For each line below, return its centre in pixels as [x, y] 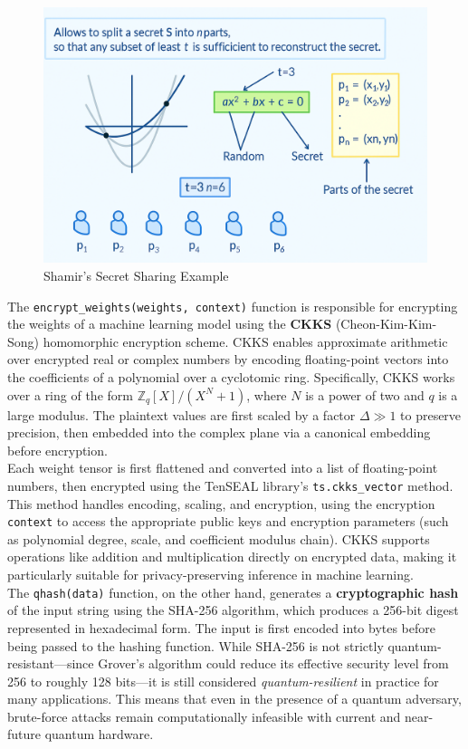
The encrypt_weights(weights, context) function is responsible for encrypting [233, 306]
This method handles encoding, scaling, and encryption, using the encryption [221, 503]
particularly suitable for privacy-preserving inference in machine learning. [210, 575]
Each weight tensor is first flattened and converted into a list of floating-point [223, 468]
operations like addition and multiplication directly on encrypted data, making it [232, 557]
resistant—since [51, 663]
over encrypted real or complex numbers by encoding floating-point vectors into [228, 359]
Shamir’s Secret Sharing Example [136, 275]
